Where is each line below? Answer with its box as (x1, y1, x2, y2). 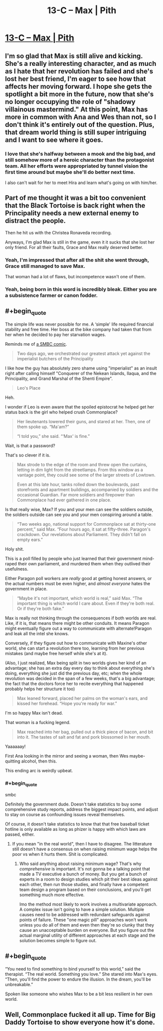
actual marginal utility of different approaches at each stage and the (19, 932, 156, 938)
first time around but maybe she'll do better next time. (5, 168, 135, 175)
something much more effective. (19, 892, 85, 898)
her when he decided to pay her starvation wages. (5, 331, 106, 337)
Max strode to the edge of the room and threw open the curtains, (17, 461, 147, 467)
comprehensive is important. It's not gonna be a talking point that (19, 866, 150, 872)
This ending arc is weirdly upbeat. (5, 767, 73, 773)
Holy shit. (5, 546, 24, 552)
